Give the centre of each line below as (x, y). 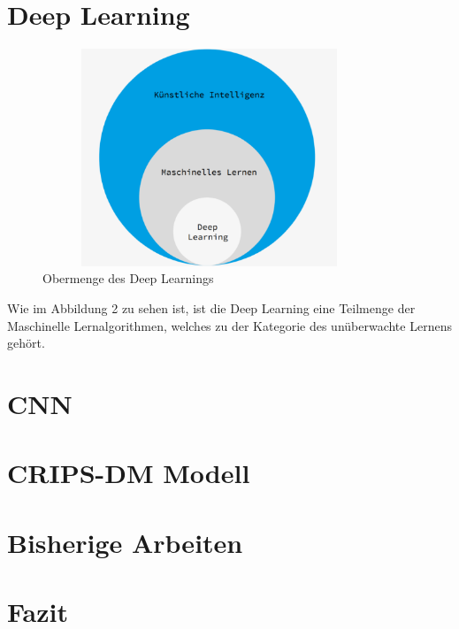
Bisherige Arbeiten (125, 542)
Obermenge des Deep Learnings (128, 278)
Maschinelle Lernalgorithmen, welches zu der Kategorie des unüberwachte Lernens (229, 325)
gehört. (26, 343)
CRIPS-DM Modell (129, 473)
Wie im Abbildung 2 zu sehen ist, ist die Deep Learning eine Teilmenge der (211, 307)
